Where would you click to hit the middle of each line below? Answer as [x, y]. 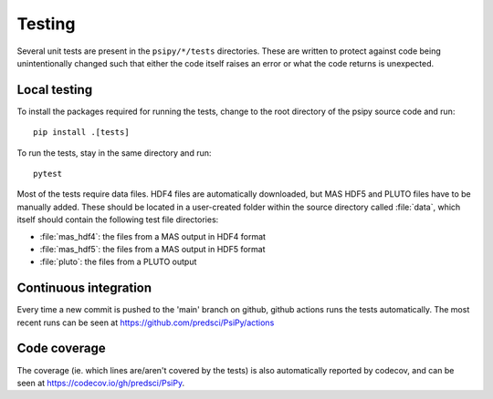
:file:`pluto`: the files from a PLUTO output [118, 262]
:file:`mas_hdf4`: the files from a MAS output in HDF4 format [153, 236]
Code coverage [61, 348]
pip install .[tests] [81, 133]
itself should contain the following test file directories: [118, 220]
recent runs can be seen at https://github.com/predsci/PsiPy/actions [146, 322]
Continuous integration [84, 288]
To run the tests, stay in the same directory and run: [114, 153]
